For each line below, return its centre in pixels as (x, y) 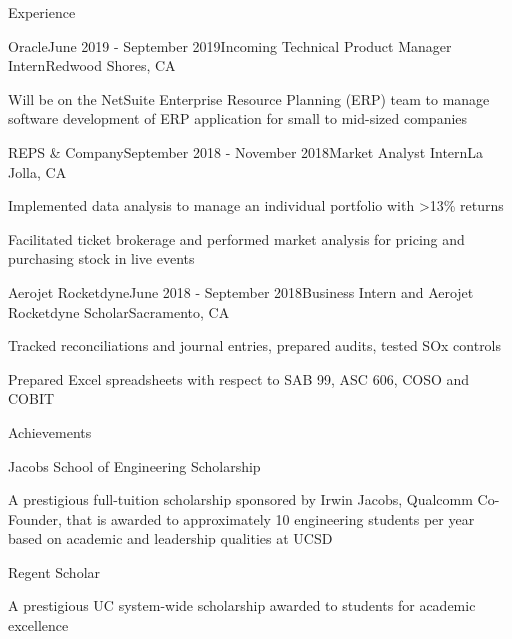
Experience (42, 12)
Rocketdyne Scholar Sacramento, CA (119, 311)
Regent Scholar (54, 571)
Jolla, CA (37, 171)
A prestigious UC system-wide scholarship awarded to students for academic (242, 605)
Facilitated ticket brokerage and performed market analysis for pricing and (236, 238)
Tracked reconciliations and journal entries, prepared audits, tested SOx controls (255, 345)
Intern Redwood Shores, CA (92, 65)
